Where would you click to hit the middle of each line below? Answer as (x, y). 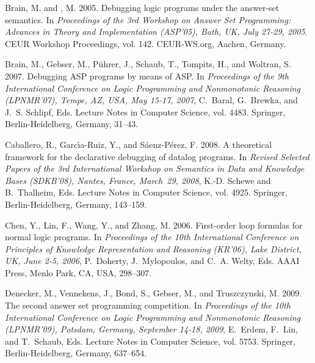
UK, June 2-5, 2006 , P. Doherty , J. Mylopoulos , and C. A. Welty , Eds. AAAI (152, 261)
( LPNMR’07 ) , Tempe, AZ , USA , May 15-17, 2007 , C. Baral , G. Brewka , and (151, 100)
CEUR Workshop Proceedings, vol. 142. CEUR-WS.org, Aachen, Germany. (146, 43)
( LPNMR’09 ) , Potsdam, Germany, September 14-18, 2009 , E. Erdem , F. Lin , (151, 329)
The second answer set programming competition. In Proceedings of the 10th (148, 305)
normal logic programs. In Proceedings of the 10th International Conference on (152, 237)
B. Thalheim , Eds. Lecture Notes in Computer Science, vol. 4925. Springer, (146, 192)
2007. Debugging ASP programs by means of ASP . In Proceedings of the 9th (147, 75)
